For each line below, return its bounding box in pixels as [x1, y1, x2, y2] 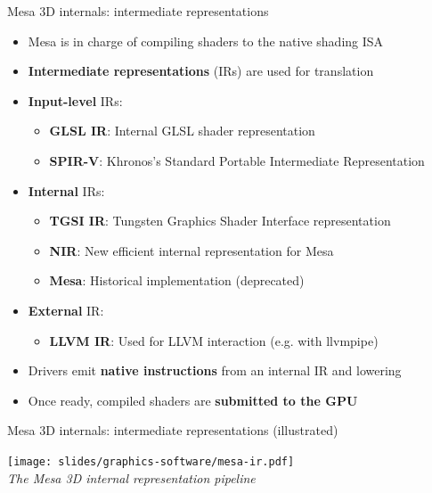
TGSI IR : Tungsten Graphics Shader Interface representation [49, 211, 391, 230]
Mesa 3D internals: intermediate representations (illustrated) [7, 421, 338, 440]
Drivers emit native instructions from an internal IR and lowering [28, 361, 402, 380]
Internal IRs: [28, 181, 105, 200]
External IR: [28, 300, 104, 319]
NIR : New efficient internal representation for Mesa [49, 241, 334, 259]
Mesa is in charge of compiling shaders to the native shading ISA [28, 31, 384, 50]
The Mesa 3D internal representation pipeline [7, 468, 256, 487]
